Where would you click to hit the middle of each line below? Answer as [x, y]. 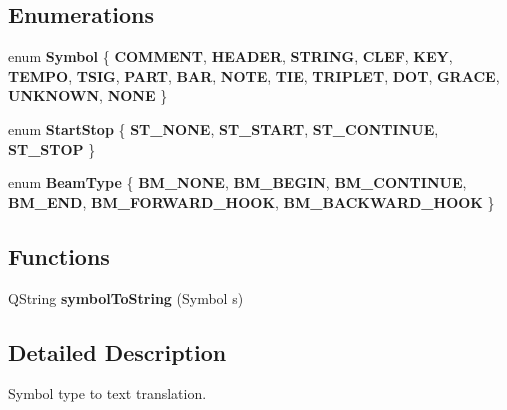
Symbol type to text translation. [107, 393]
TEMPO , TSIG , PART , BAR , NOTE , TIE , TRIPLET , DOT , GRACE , [254, 75]
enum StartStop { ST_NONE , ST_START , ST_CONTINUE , [223, 128]
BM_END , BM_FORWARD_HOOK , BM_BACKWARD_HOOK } [251, 201]
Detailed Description [117, 351]
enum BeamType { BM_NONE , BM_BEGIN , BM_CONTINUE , [237, 182]
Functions [59, 255]
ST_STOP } [52, 148]
